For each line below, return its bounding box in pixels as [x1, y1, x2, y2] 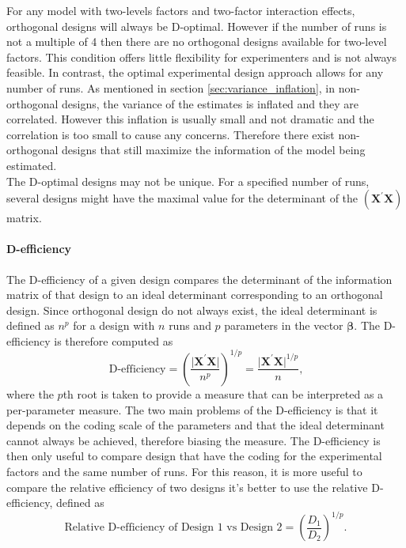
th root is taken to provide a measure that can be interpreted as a [63, 385, 384, 402]
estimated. [6, 157, 57, 173]
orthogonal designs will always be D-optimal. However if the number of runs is [6, 17, 387, 34]
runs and [169, 317, 211, 334]
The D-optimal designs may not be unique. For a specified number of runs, [6, 172, 370, 189]
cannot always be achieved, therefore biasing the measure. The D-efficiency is [6, 432, 381, 448]
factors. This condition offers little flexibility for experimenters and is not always [6, 48, 397, 65]
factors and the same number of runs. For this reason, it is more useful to [6, 463, 362, 479]
